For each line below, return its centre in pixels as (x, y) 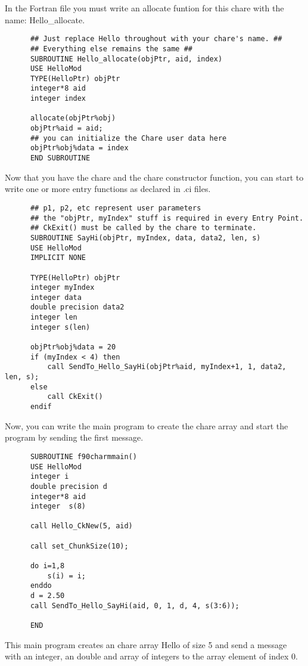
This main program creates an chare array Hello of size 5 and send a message (146, 644)
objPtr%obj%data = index (79, 148)
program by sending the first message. (74, 437)
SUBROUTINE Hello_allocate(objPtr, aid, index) (126, 59)
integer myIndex (62, 288)
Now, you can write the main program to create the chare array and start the (147, 425)
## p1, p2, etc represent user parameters (116, 208)
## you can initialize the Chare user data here (128, 138)
